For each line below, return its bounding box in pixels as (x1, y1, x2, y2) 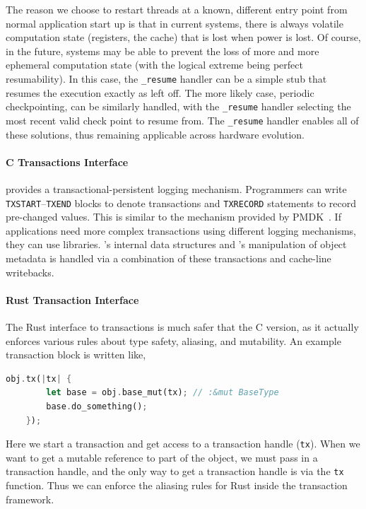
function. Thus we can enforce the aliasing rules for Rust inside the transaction (6, 478, 348, 492)
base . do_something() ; (46, 401, 148, 411)
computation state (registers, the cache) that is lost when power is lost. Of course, (6, 30, 361, 45)
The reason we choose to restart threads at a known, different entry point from (6, 2, 348, 16)
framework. (6, 491, 54, 506)
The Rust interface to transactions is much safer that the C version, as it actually (6, 319, 359, 334)
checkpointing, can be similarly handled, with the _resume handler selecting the (6, 99, 351, 114)
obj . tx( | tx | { (6, 373, 72, 384)
